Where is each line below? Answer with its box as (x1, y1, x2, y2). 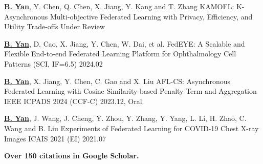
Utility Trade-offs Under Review (4, 21, 105, 32)
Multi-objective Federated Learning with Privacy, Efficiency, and (50, 11, 253, 22)
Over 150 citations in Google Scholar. (4, 150, 139, 161)
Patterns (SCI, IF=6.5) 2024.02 (4, 58, 103, 69)
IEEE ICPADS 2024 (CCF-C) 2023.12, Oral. (4, 95, 144, 106)
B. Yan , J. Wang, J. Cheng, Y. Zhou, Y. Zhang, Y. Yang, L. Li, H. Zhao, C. (4, 113, 247, 124)
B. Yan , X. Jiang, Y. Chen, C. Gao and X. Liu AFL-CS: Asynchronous (4, 75, 230, 86)
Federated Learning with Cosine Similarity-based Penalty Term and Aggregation (4, 86, 257, 96)
